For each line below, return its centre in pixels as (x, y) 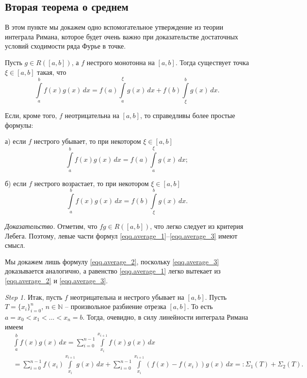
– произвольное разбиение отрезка (116, 306)
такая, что (52, 72)
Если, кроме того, (31, 115)
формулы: (19, 125)
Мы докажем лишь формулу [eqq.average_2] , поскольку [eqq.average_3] (112, 261)
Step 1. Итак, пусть (34, 297)
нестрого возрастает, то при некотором (91, 183)
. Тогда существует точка (212, 62)
